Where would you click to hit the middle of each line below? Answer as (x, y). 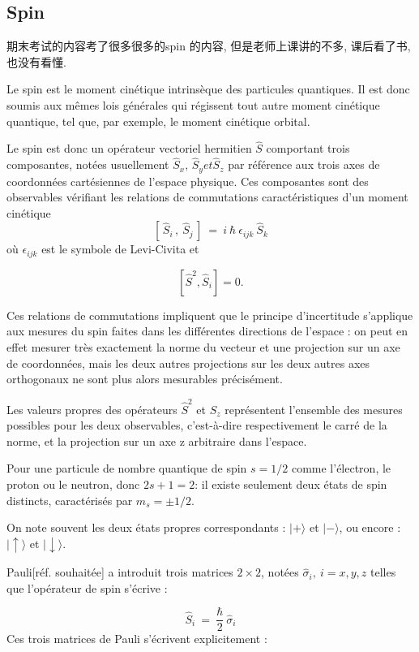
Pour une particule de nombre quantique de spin (127, 468)
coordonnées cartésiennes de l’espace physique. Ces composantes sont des (188, 181)
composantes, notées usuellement (88, 164)
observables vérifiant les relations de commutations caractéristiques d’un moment (207, 197)
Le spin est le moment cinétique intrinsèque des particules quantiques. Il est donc (208, 89)
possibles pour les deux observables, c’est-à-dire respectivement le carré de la (197, 425)
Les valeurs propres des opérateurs (92, 409)
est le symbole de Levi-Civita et (120, 249)
